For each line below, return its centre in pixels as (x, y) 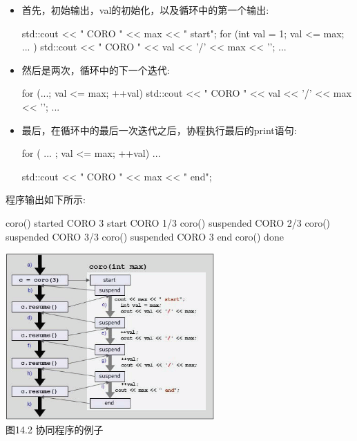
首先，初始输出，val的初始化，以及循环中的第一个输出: (145, 10)
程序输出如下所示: (46, 199)
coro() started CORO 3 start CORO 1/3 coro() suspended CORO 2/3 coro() (168, 222)
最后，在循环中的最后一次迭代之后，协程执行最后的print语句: (159, 130)
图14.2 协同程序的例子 (55, 429)
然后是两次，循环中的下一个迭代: (96, 69)
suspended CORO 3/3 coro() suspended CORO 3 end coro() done (145, 236)
